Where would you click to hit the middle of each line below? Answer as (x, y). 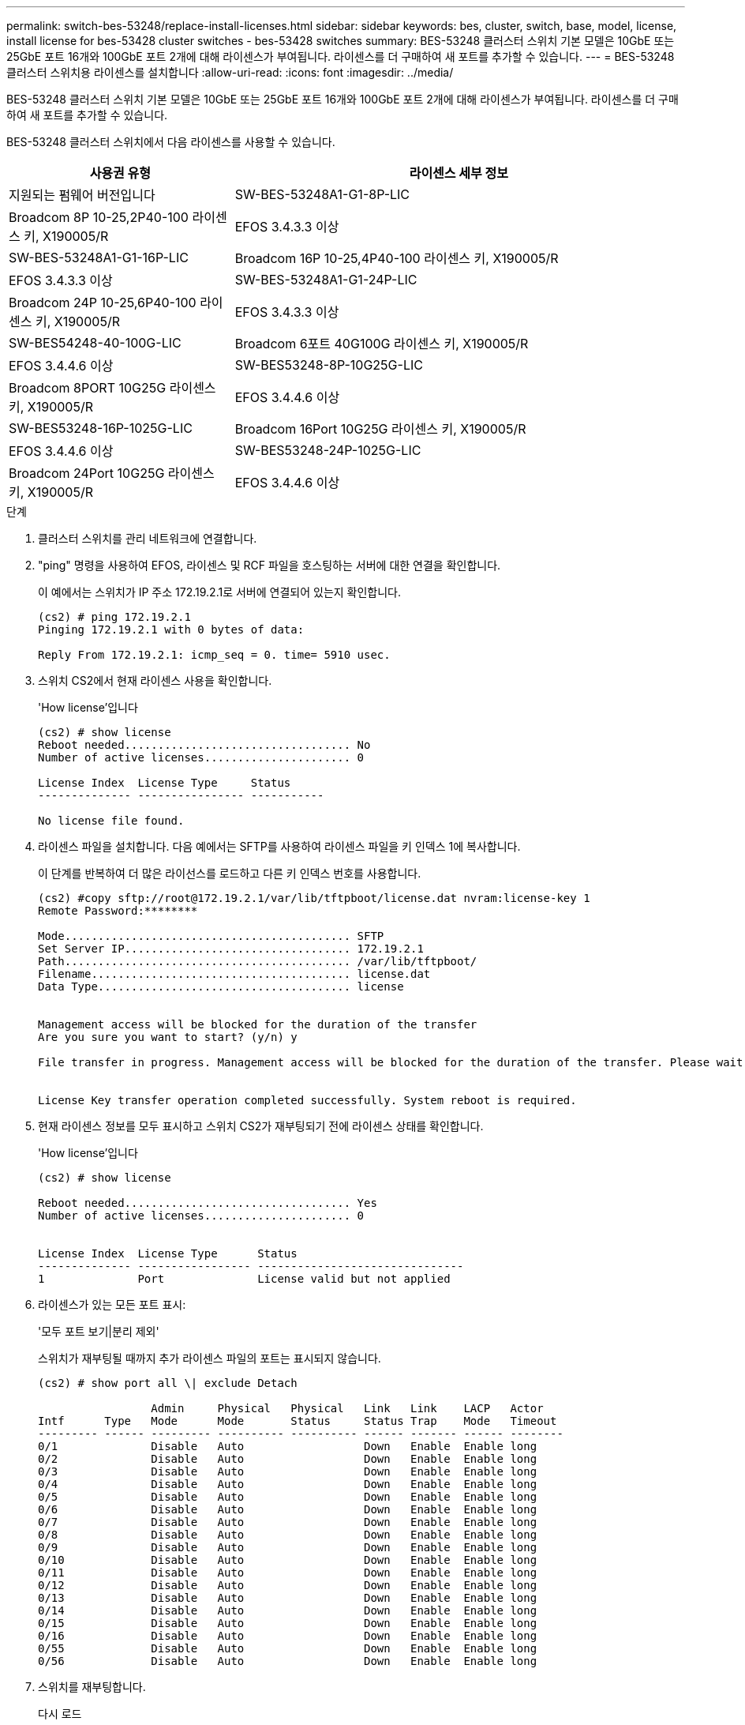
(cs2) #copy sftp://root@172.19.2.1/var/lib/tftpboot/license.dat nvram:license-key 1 (314, 898)
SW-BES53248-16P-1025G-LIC (101, 428)
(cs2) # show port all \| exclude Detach (168, 1383)
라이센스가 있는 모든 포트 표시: (112, 1304)
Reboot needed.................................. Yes (208, 1203)
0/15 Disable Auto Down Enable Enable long (288, 1623)
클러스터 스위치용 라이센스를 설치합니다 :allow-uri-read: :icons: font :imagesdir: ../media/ (230, 72)
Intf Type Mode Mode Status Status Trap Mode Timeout (298, 1421)
